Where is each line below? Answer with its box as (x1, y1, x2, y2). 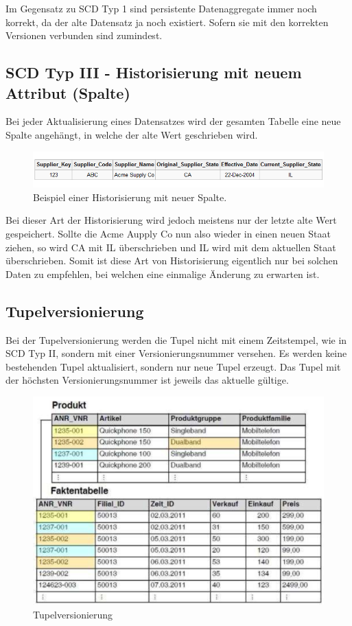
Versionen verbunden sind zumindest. (5, 28, 163, 43)
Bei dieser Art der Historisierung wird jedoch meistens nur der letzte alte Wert (5, 213, 337, 227)
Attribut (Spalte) (5, 82, 130, 103)
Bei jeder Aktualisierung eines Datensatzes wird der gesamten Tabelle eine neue (5, 114, 341, 128)
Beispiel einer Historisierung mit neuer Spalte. (33, 189, 227, 204)
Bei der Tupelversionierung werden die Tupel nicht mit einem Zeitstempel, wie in (5, 332, 347, 347)
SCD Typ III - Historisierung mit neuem (5, 62, 302, 83)
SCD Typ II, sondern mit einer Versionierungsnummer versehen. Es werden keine (5, 346, 347, 360)
